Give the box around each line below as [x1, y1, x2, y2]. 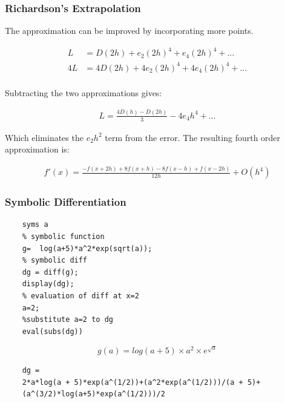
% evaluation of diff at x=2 [22, 291, 139, 300]
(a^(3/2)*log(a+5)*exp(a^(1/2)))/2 [22, 390, 165, 399]
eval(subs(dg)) [22, 327, 83, 336]
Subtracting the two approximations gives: [5, 86, 162, 99]
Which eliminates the [5, 131, 84, 143]
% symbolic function [22, 232, 105, 241]
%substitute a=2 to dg [22, 315, 113, 324]
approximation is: [5, 143, 70, 156]
